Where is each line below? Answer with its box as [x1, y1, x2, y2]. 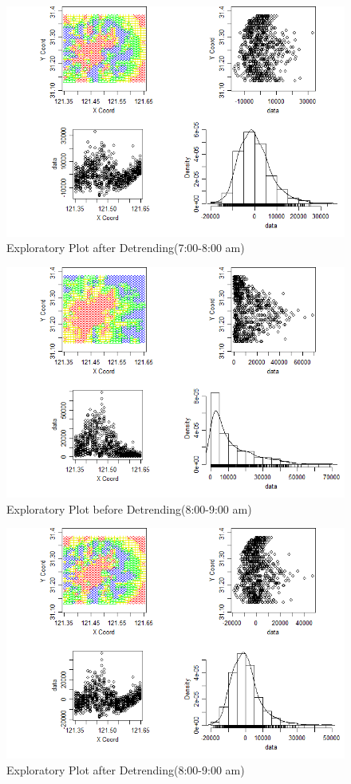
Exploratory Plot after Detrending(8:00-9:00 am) [6, 761, 245, 778]
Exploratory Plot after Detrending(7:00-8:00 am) [6, 239, 245, 256]
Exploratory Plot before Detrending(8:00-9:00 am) [6, 500, 252, 517]
